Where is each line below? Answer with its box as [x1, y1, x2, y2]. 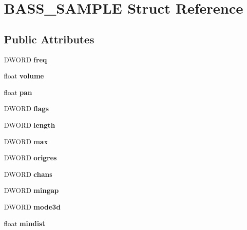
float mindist [4, 218, 45, 228]
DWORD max [4, 136, 48, 146]
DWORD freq [4, 54, 47, 64]
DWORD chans [4, 169, 53, 179]
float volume [4, 71, 44, 81]
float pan [4, 87, 32, 97]
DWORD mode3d [4, 201, 61, 211]
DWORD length [4, 119, 55, 130]
